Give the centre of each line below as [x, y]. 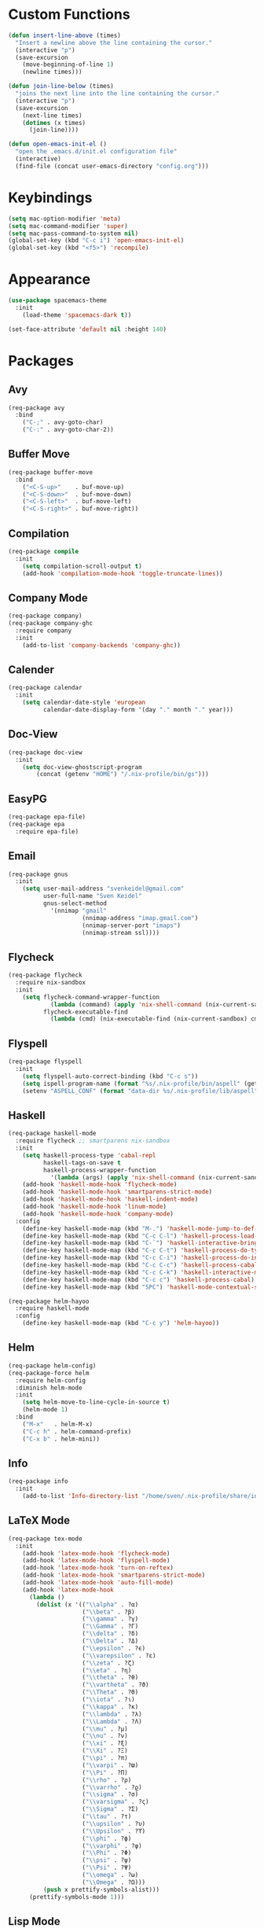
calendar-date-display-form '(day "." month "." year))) [138, 710]
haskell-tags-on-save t [82, 1163]
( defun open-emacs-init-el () [58, 144]
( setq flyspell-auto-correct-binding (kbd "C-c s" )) [110, 1076]
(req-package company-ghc [50, 624]
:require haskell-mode [52, 1308]
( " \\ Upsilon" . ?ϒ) [114, 1831]
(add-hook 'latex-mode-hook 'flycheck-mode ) [96, 1553]
